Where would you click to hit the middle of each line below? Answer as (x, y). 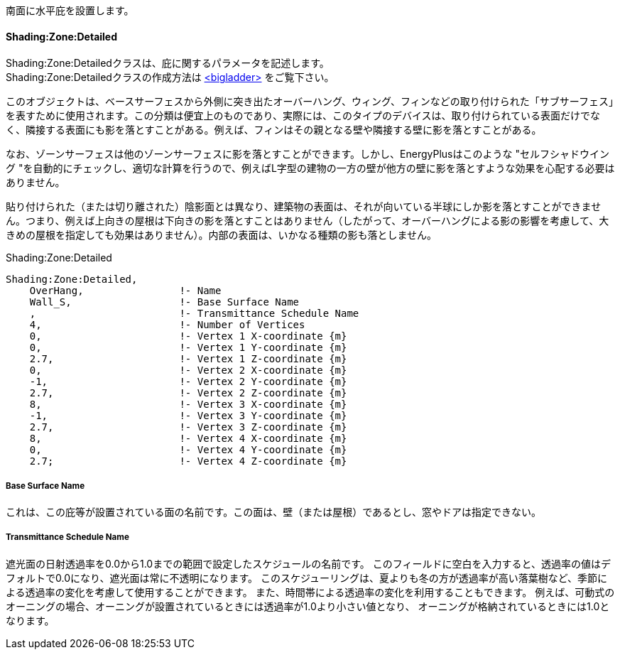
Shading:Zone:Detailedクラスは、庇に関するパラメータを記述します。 (168, 63)
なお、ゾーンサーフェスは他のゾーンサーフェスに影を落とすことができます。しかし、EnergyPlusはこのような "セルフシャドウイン (308, 154)
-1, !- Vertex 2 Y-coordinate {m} (188, 382)
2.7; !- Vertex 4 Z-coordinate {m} (188, 461)
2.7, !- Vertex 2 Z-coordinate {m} (188, 393)
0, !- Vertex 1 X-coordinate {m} (188, 336)
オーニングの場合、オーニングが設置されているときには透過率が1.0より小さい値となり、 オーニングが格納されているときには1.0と (308, 606)
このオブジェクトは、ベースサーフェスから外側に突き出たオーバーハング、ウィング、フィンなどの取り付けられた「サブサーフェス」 (310, 102)
